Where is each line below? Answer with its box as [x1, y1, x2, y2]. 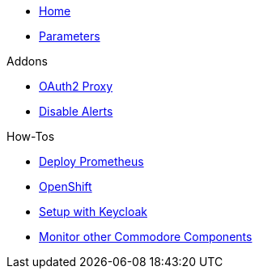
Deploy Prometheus [39, 154, 144, 168]
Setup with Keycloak [39, 205, 147, 218]
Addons [6, 54, 48, 68]
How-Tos [6, 129, 55, 143]
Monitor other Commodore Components [39, 230, 253, 243]
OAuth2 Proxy [39, 79, 113, 93]
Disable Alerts [39, 104, 113, 118]
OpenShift [39, 180, 92, 193]
